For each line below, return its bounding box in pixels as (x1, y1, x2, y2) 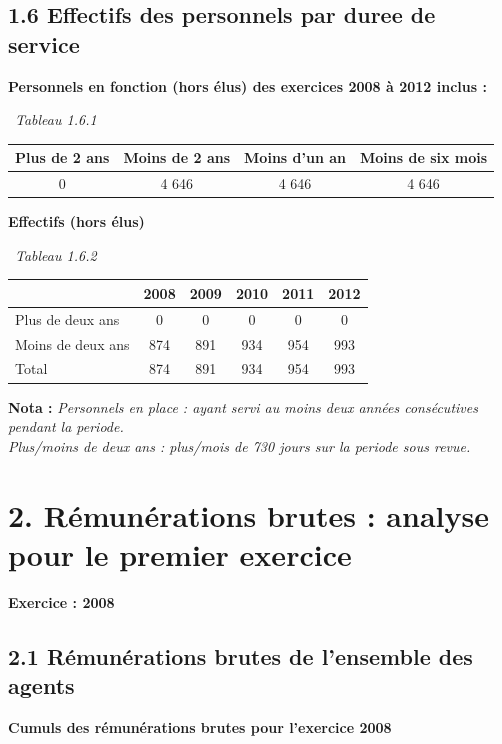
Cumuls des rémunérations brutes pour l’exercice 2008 (8, 716, 392, 737)
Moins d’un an (244, 147, 346, 168)
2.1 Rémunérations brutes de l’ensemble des (8, 640, 473, 671)
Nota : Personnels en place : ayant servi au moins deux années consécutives (8, 396, 478, 417)
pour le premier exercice (8, 533, 352, 574)
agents (8, 670, 75, 700)
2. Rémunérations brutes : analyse (8, 494, 489, 535)
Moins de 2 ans (123, 147, 231, 168)
